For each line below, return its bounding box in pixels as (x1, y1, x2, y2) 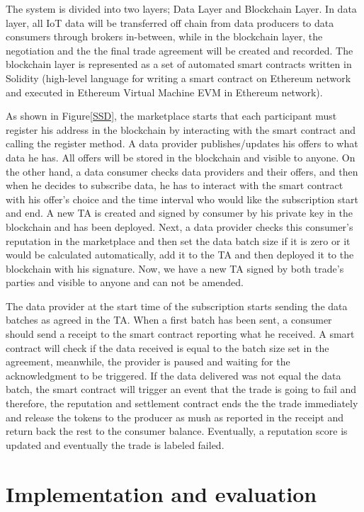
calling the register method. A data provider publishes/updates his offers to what (6, 136, 358, 151)
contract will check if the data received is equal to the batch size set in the (6, 340, 329, 355)
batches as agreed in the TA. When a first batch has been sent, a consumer (6, 312, 332, 327)
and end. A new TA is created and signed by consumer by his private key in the (6, 205, 353, 220)
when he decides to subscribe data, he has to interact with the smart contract (6, 178, 343, 193)
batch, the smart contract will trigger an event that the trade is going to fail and (6, 382, 357, 397)
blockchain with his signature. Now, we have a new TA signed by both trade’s (6, 261, 344, 275)
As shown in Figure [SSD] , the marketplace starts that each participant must (6, 108, 337, 123)
